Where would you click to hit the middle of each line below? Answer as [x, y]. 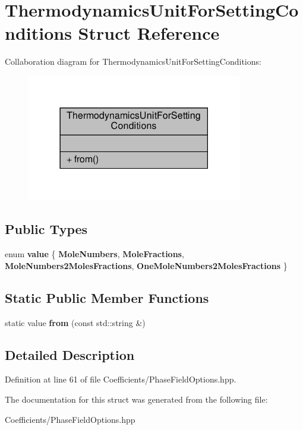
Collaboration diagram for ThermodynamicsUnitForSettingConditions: [133, 61]
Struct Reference [149, 33]
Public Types [46, 229]
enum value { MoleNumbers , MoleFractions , [94, 254]
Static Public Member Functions [107, 297]
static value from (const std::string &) [75, 322]
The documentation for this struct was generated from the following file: [136, 399]
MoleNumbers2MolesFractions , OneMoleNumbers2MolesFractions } [146, 265]
